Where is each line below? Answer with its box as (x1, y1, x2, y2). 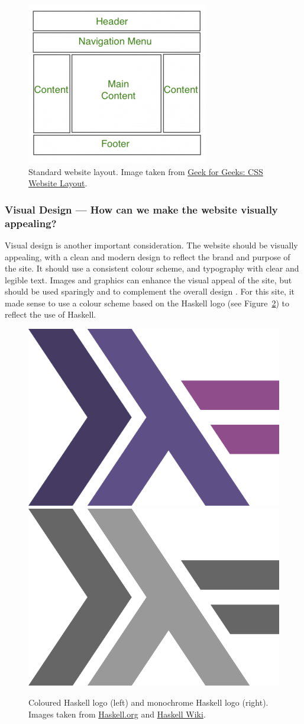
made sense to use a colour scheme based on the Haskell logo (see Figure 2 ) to (5, 296, 289, 309)
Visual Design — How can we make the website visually (5, 202, 278, 216)
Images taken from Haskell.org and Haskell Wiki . (28, 707, 206, 720)
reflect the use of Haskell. (5, 308, 96, 321)
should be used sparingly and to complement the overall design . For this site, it (5, 285, 295, 298)
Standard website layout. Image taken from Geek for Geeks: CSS (28, 165, 263, 177)
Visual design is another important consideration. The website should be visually (5, 238, 298, 251)
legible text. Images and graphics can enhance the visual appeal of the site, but (5, 273, 292, 286)
